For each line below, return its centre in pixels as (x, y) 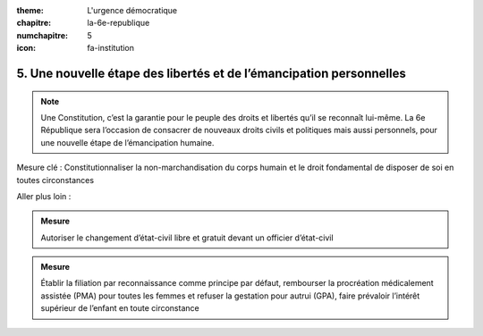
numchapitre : (42, 35)
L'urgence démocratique (132, 10)
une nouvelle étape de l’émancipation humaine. (127, 142)
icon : (26, 48)
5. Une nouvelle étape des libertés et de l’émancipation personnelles (211, 73)
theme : (30, 10)
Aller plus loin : (44, 196)
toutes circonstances (55, 180)
